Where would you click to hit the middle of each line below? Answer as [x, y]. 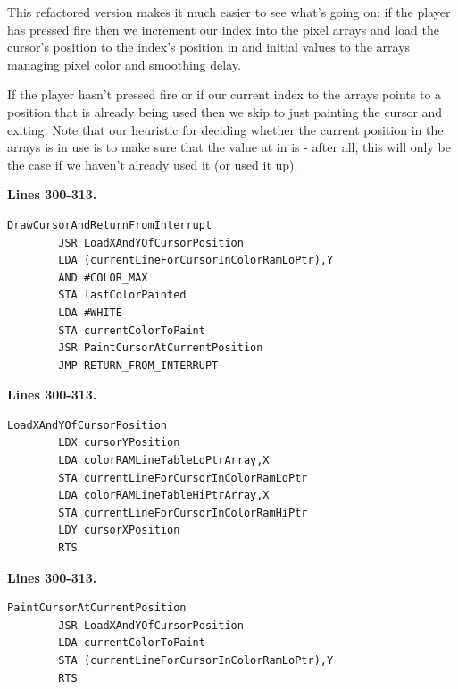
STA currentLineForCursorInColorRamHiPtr [183, 513]
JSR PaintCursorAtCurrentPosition [161, 348]
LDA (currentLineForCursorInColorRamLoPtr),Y [196, 260]
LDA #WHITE [90, 312]
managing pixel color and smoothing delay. [124, 64]
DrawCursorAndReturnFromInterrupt [110, 225]
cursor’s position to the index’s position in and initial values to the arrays [209, 47]
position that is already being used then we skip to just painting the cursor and [225, 111]
